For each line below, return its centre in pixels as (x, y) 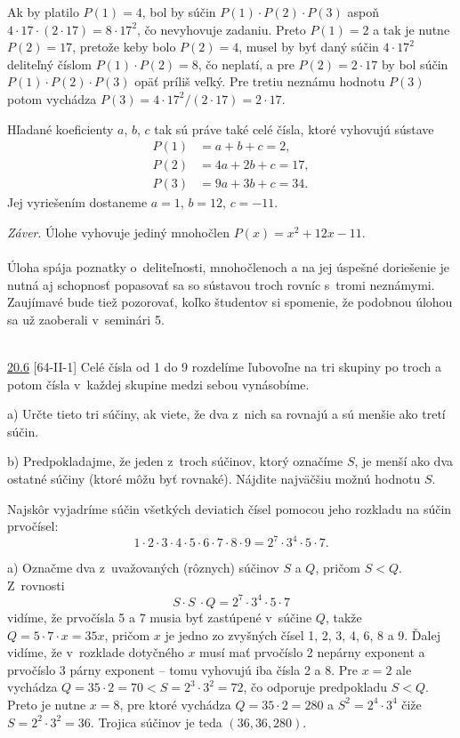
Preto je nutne (47, 704)
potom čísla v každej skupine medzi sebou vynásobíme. (158, 384)
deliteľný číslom (49, 64)
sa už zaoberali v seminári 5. (86, 319)
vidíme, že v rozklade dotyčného (96, 652)
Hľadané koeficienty (61, 128)
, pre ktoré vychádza (175, 704)
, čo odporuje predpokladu (315, 687)
